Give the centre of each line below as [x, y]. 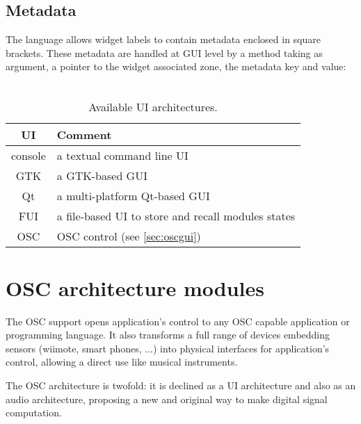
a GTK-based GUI [102, 175]
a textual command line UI [122, 155]
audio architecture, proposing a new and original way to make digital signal [167, 399]
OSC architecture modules [135, 287]
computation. [34, 413]
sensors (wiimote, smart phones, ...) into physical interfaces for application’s [168, 348]
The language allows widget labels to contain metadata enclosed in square [163, 39]
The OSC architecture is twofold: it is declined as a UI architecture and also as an [181, 385]
